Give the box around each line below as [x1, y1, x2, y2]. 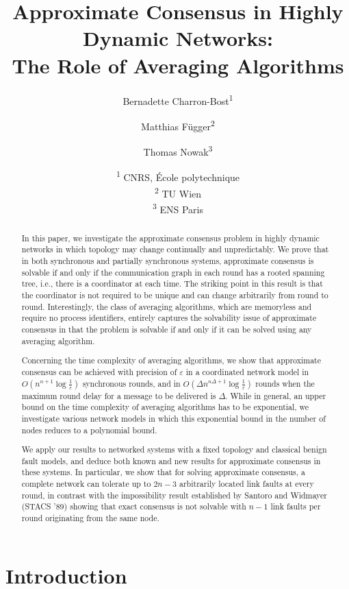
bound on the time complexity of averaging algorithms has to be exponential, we [21, 401, 309, 413]
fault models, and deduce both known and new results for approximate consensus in [21, 455, 321, 466]
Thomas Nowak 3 [143, 143, 213, 158]
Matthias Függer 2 [141, 117, 215, 133]
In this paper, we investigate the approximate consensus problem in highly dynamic [21, 232, 320, 243]
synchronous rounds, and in [82, 377, 181, 389]
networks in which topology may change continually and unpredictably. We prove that [21, 243, 329, 255]
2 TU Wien [154, 184, 202, 200]
